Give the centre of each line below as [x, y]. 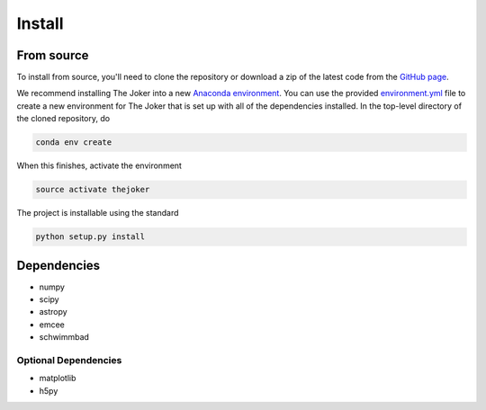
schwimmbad [64, 337]
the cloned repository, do [63, 119]
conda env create [74, 143]
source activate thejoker [93, 190]
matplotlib [58, 379]
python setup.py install [90, 237]
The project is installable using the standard [98, 213]
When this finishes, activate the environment [99, 165]
